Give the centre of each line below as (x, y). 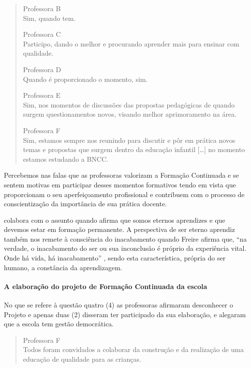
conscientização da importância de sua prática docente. (85, 204)
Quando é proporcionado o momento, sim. (85, 79)
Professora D (42, 69)
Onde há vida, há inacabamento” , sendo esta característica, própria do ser (115, 258)
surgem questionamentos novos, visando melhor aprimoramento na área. (130, 114)
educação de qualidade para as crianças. (82, 359)
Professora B (42, 8)
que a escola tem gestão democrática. (59, 324)
